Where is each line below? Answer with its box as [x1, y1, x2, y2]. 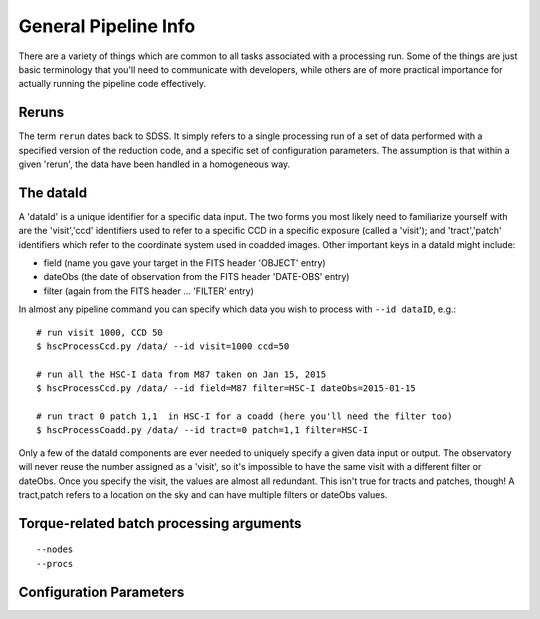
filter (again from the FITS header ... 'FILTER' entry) [43, 285, 255, 297]
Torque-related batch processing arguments [18, 515, 302, 532]
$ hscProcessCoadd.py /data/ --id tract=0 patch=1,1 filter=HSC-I [36, 425, 369, 436]
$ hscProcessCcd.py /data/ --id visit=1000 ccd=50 [36, 341, 290, 352]
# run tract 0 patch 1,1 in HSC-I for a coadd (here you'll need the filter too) [36, 411, 453, 422]
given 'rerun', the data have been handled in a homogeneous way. [18, 158, 291, 170]
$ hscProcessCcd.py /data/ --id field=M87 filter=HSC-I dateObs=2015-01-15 [36, 383, 416, 394]
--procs [36, 558, 74, 569]
